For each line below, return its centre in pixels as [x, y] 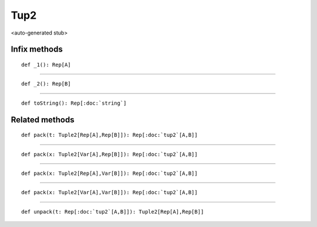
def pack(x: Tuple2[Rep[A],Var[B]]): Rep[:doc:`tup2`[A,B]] [109, 173]
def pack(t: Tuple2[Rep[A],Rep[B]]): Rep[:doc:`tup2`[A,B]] [109, 135]
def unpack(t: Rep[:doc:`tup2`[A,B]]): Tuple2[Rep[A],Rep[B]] [113, 211]
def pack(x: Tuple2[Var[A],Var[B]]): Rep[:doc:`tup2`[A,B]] [109, 192]
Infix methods [37, 49]
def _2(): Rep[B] [46, 84]
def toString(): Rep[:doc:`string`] [74, 103]
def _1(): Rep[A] [46, 65]
